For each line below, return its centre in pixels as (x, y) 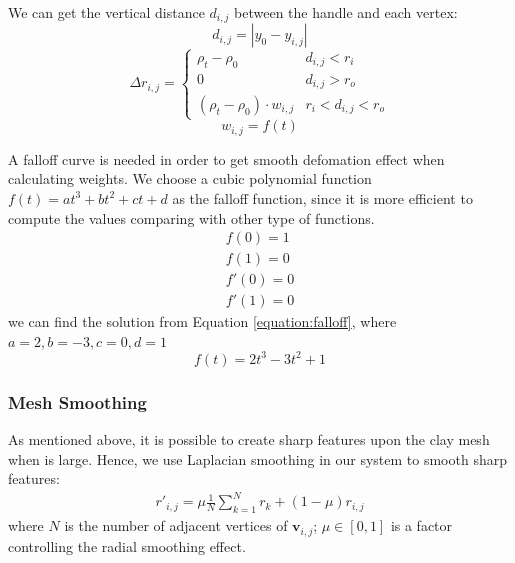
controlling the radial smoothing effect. (127, 545)
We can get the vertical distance (106, 12)
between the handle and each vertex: (346, 12)
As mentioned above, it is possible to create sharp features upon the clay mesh (249, 439)
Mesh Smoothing (77, 401)
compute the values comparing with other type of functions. (191, 217)
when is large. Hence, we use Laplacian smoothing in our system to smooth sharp (257, 458)
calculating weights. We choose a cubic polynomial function (190, 178)
